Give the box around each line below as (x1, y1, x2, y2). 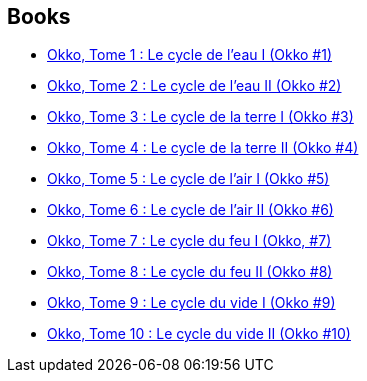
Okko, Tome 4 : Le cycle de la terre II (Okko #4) (47, 139, 359, 157)
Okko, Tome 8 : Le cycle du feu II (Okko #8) (47, 263, 333, 281)
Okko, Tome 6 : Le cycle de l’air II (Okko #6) (47, 201, 334, 219)
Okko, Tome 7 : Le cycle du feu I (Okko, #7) (47, 232, 332, 250)
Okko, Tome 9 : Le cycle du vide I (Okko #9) (47, 294, 336, 312)
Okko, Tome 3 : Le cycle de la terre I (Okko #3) (47, 108, 354, 126)
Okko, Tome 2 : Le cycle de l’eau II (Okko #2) (47, 77, 342, 95)
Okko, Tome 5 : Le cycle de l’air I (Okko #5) (47, 170, 330, 188)
